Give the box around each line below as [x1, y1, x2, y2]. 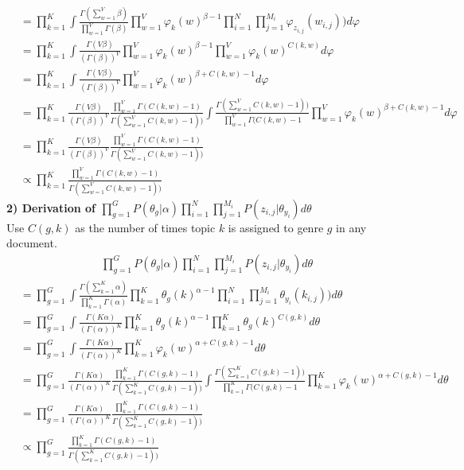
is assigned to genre [228, 219, 324, 235]
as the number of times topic [75, 219, 216, 235]
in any [336, 219, 367, 235]
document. [6, 235, 57, 251]
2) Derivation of [6, 199, 96, 216]
